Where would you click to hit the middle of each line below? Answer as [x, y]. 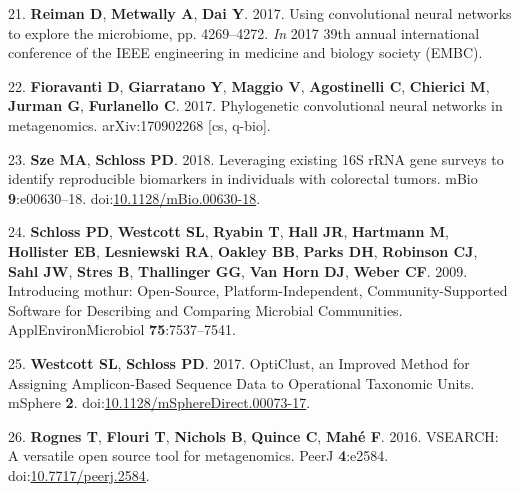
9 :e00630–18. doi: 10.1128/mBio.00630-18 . [134, 197]
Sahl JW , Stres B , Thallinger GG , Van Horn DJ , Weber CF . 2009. [238, 270]
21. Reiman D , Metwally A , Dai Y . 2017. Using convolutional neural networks [260, 13]
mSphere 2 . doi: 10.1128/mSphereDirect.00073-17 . [159, 402]
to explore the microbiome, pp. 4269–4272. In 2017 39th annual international [244, 32]
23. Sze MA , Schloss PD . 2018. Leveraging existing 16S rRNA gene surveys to [256, 158]
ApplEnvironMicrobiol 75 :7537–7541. [122, 329]
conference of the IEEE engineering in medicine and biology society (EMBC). [245, 52]
